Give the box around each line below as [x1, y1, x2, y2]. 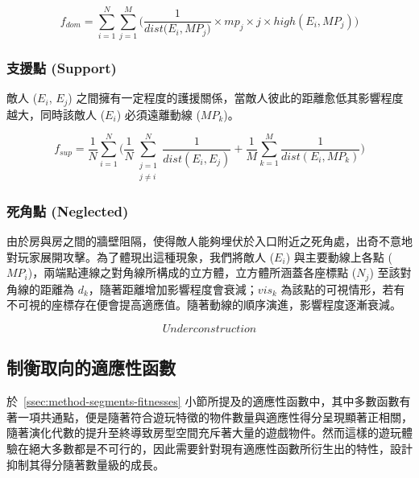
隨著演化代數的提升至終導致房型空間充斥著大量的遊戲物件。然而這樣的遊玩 [6, 424, 401, 441]
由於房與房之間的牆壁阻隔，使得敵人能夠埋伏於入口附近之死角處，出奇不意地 [6, 233, 413, 249]
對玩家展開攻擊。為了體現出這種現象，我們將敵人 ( [6, 248, 275, 265]
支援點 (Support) [6, 58, 117, 78]
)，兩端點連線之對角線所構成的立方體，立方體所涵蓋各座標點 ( [27, 264, 357, 281]
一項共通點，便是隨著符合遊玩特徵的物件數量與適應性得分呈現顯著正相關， [17, 408, 413, 425]
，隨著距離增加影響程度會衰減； [88, 280, 258, 297]
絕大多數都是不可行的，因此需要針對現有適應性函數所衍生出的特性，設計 [28, 439, 413, 456]
